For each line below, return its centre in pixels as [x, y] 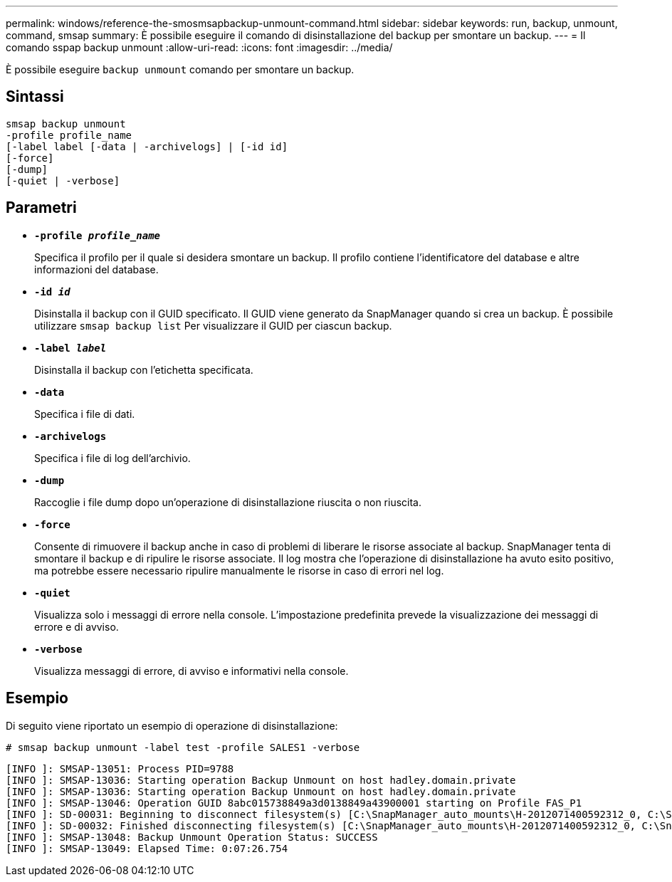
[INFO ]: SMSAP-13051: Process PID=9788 [120, 768]
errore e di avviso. [77, 626]
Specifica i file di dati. [85, 414]
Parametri [41, 208]
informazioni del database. [96, 269]
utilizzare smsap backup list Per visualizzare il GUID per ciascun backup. [213, 325]
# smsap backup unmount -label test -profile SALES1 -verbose [183, 747]
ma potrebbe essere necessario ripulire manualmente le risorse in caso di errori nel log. [239, 570]
